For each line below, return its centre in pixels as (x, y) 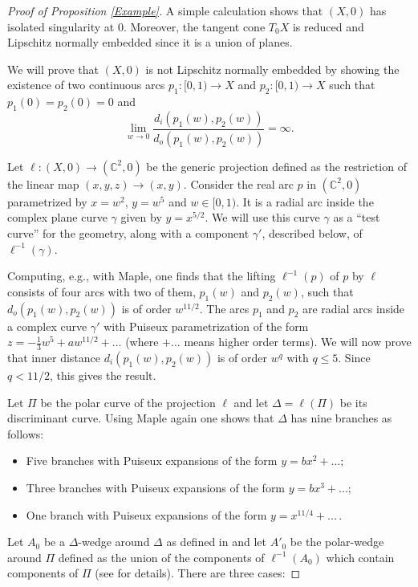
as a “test (357, 217)
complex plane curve (57, 217)
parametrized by (47, 201)
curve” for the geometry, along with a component (128, 233)
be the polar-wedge (337, 542)
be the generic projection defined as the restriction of (276, 166)
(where (142, 342)
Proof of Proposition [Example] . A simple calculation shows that (165, 10)
